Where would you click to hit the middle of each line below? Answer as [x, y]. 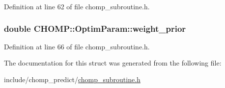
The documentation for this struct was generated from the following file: [113, 63]
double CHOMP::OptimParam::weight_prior [95, 28]
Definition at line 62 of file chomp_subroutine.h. [77, 6]
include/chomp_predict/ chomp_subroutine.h [72, 79]
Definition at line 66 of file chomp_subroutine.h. [77, 46]
